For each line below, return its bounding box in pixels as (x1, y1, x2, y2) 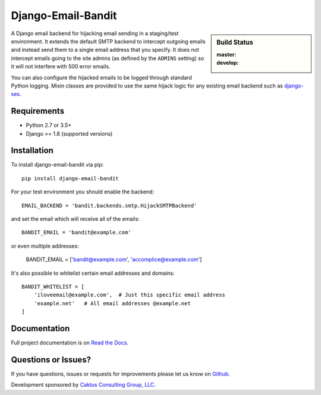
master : (216, 51, 237, 58)
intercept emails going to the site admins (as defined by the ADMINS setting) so (11, 54, 204, 62)
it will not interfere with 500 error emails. (11, 63, 111, 70)
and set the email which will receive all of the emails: (11, 215, 140, 222)
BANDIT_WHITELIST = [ (21, 283, 84, 290)
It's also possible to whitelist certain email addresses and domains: (11, 269, 175, 277)
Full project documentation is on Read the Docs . (11, 339, 129, 346)
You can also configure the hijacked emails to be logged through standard (11, 74, 193, 81)
